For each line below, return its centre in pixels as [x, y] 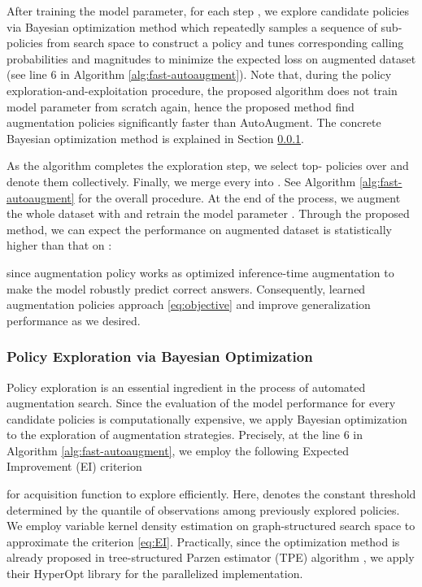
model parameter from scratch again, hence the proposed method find [181, 106]
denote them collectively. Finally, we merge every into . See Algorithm [181, 181]
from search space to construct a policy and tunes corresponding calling [225, 43]
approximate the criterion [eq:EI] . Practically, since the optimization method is [203, 541]
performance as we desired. [74, 320]
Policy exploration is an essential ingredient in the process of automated [186, 387]
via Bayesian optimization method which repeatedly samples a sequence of [192, 26]
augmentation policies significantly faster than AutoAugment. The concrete [194, 122]
